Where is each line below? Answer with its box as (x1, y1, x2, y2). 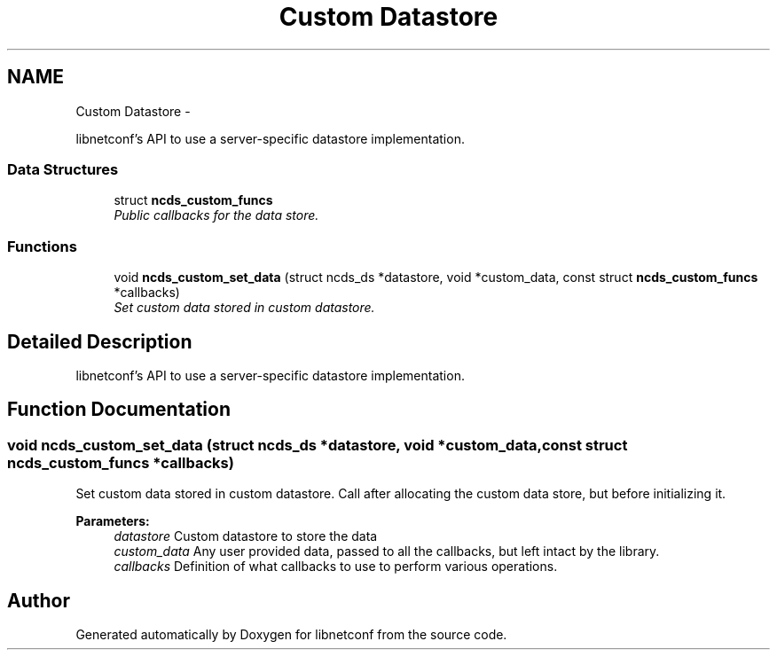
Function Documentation (7, 398, 231, 421)
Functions (7, 237, 77, 255)
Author (7, 589, 70, 612)
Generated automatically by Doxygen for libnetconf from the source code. (75, 627, 507, 642)
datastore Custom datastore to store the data (114, 528, 378, 544)
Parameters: (75, 513, 150, 529)
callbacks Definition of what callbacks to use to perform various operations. (114, 559, 558, 575)
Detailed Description (7, 330, 192, 353)
